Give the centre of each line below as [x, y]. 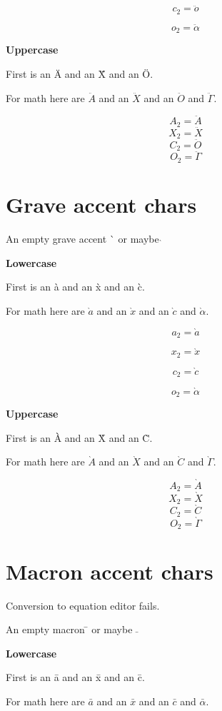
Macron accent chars [110, 571]
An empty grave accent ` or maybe [82, 238]
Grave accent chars [101, 204]
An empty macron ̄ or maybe [69, 629]
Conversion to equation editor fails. [83, 605]
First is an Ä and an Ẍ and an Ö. [80, 73]
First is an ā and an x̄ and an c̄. [75, 677]
